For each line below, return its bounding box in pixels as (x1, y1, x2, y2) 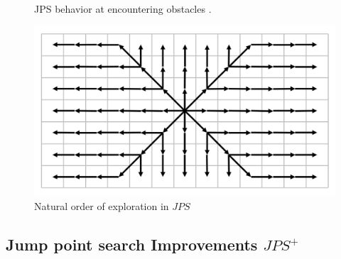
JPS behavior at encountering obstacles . (34, 1, 212, 16)
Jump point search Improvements (6, 233, 258, 255)
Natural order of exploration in (34, 199, 169, 214)
